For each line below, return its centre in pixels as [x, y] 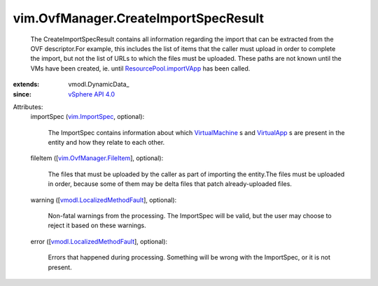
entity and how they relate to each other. [106, 143]
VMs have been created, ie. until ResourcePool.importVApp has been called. [140, 68]
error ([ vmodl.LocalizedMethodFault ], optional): [99, 241]
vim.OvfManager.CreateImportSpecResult [139, 18]
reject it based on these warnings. [97, 226]
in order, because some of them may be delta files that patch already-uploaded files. [170, 184]
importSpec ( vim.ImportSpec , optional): [87, 117]
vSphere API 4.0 [92, 94]
